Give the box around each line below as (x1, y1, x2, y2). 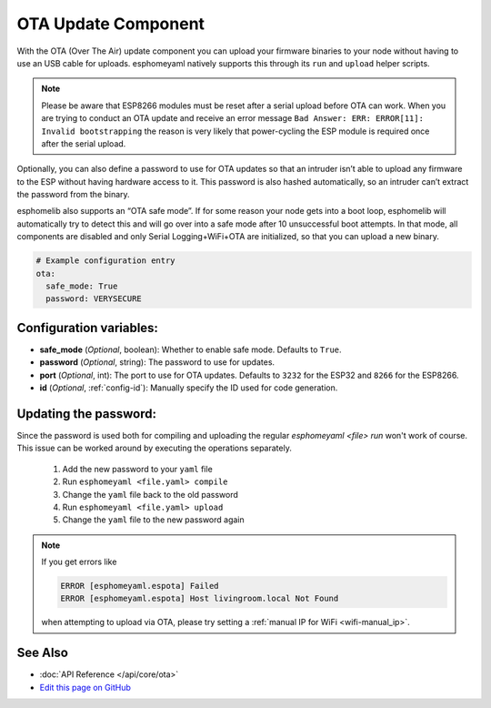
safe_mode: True (45, 281, 118, 291)
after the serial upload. (41, 137, 126, 149)
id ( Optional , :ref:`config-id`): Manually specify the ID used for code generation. (39, 382, 338, 393)
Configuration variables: (16, 319, 159, 336)
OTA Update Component (16, 14, 205, 34)
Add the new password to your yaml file (62, 463, 213, 474)
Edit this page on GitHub (39, 682, 132, 693)
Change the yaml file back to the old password (62, 489, 238, 500)
